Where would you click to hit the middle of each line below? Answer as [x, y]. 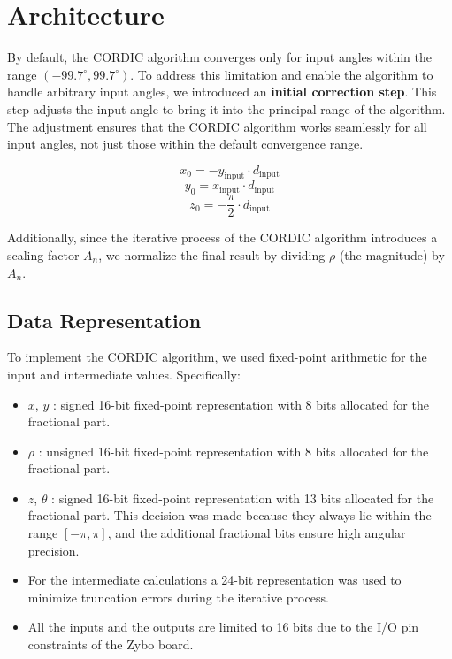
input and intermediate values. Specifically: [124, 374]
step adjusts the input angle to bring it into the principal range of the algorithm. [226, 108]
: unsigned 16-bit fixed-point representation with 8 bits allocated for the [234, 451]
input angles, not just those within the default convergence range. [185, 144]
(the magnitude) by [392, 254]
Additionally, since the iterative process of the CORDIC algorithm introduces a [222, 238]
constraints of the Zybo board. [111, 644]
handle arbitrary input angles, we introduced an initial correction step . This [222, 92]
